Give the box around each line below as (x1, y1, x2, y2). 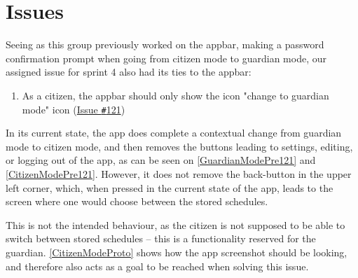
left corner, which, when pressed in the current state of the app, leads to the (6, 180, 333, 195)
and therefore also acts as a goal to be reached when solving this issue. (6, 258, 309, 273)
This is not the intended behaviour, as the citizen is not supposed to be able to (6, 217, 345, 232)
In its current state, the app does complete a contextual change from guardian (6, 125, 342, 140)
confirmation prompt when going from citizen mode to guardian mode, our (6, 50, 326, 65)
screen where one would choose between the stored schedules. (6, 194, 268, 209)
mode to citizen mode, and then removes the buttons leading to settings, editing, (6, 139, 353, 153)
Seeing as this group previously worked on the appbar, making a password (6, 37, 324, 52)
